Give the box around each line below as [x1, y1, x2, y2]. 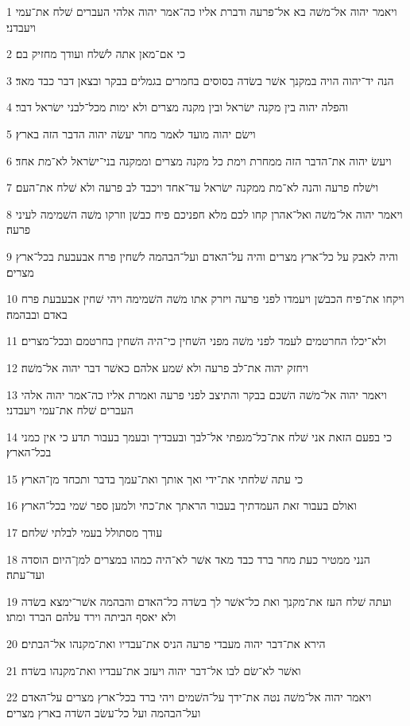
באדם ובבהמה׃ [6, 305, 68, 322]
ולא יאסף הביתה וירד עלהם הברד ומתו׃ [6, 608, 176, 625]
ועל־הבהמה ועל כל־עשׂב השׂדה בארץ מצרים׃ [6, 704, 201, 720]
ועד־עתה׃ [6, 566, 45, 583]
